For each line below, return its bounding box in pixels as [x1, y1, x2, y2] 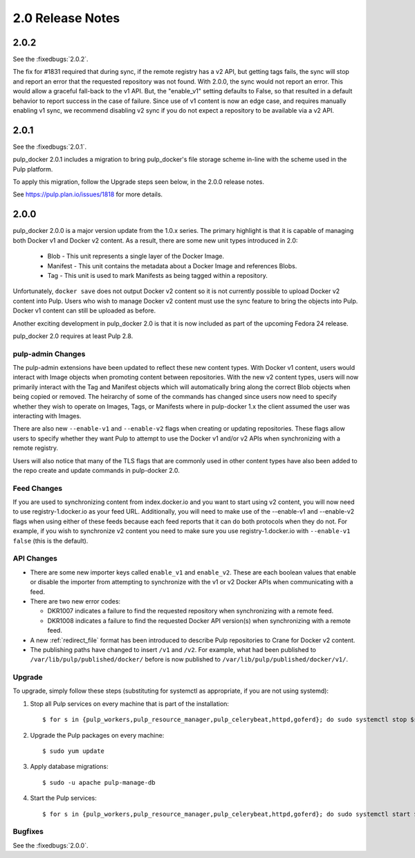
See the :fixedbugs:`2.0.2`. [12, 55, 89, 64]
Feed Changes [12, 483, 63, 493]
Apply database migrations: [30, 763, 109, 771]
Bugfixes [12, 827, 44, 837]
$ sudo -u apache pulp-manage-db [42, 778, 156, 786]
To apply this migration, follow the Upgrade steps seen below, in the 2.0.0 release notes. [12, 178, 265, 186]
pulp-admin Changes [12, 349, 86, 359]
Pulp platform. [12, 165, 53, 173]
